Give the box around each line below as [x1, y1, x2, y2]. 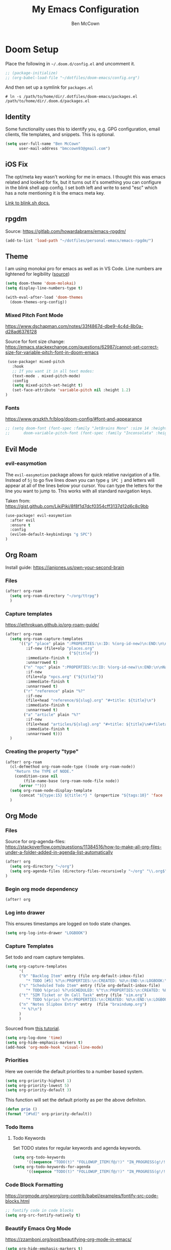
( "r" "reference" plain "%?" [23, 688, 85, 694]
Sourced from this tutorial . [5, 1025, 60, 1031]
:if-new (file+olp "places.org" [25, 646, 95, 651]
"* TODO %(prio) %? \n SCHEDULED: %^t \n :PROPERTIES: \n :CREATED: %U [25, 987, 167, 993]
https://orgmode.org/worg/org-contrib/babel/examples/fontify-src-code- [5, 1193, 159, 1199]
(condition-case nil [14, 774, 58, 779]
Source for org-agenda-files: [5, 839, 66, 845]
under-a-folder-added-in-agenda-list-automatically [5, 849, 113, 855]
